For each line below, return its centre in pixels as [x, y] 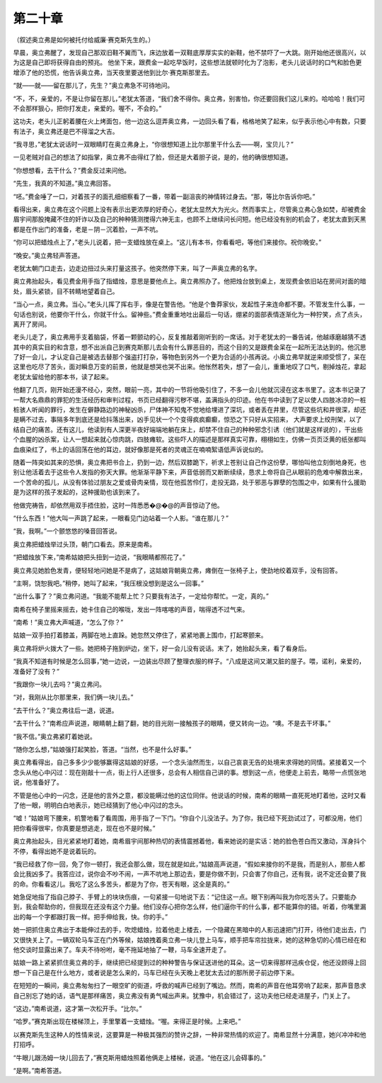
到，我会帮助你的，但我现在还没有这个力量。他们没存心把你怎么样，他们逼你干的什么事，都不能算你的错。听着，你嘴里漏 [190, 907]
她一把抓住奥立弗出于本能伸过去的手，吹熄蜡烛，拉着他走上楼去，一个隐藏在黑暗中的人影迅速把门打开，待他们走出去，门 [190, 930]
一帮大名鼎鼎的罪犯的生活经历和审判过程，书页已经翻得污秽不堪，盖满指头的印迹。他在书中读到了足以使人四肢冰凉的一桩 [190, 400]
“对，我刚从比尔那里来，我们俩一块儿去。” [73, 697]
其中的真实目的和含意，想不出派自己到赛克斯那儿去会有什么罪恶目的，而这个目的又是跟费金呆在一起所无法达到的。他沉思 [190, 347]
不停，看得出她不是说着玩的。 [57, 851]
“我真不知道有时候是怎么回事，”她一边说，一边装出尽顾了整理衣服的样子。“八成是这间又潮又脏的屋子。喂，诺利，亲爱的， [189, 661]
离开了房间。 [32, 324]
